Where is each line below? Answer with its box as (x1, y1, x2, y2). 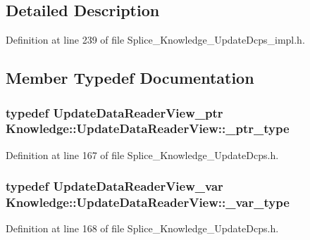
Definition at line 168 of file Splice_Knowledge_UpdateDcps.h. (6, 221, 279, 236)
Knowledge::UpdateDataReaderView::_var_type (6, 194, 290, 211)
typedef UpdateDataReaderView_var (6, 177, 223, 195)
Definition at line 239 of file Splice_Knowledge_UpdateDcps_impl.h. (6, 32, 305, 47)
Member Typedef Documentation (6, 67, 254, 89)
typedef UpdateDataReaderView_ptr (6, 103, 223, 121)
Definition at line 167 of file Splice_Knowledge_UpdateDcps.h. (6, 147, 279, 162)
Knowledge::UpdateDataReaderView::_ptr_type (6, 120, 290, 137)
